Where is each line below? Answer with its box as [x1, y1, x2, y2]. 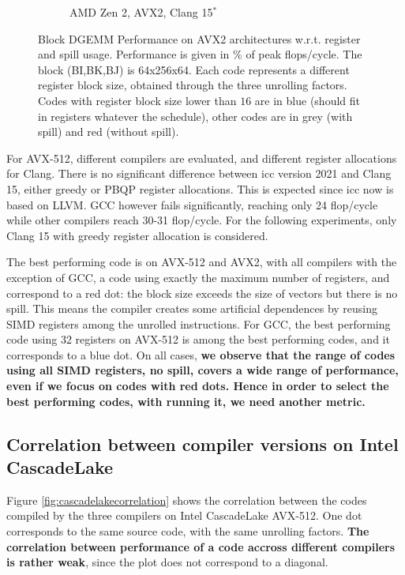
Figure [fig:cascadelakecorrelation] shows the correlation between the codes [6, 491, 367, 508]
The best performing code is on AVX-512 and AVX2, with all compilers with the [6, 254, 397, 270]
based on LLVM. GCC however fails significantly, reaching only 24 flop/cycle [6, 196, 378, 212]
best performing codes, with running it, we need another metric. [6, 393, 366, 409]
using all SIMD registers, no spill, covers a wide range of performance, [6, 362, 399, 378]
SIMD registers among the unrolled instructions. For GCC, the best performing [6, 315, 391, 332]
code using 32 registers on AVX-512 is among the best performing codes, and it [6, 331, 390, 348]
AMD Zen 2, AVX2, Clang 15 [69, 4, 213, 20]
